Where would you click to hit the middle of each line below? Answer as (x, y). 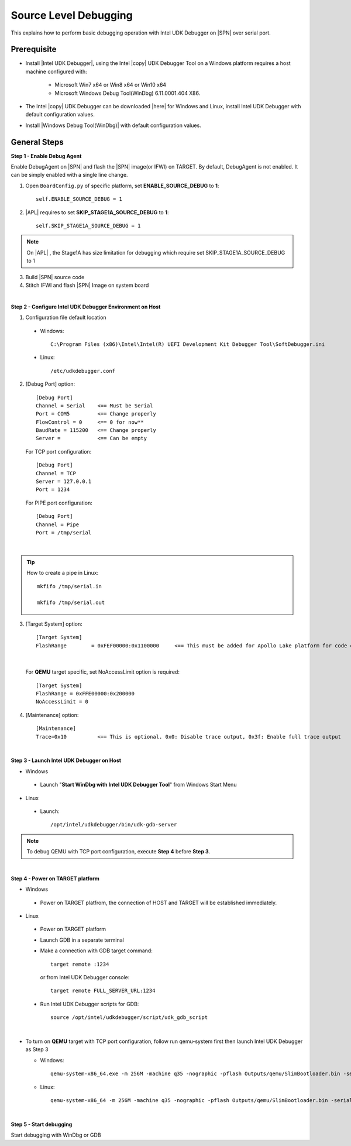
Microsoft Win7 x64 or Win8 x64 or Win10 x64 (111, 85)
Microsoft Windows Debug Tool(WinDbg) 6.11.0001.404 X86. (128, 93)
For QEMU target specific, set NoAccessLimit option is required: (102, 672)
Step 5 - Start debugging (42, 1124)
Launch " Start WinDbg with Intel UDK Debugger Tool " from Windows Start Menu (138, 785)
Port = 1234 (53, 490)
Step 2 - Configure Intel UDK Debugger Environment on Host (86, 307)
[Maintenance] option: (52, 715)
